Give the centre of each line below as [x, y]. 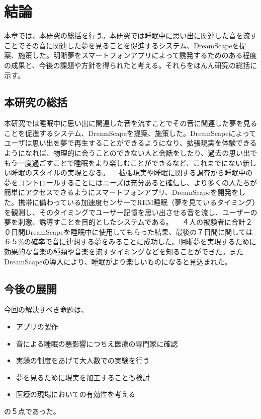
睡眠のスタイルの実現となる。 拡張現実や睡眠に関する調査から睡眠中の [132, 172]
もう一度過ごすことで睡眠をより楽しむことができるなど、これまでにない [123, 162]
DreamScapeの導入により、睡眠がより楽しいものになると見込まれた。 [118, 261]
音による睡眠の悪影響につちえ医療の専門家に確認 [97, 343]
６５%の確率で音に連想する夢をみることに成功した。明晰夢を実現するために [130, 241]
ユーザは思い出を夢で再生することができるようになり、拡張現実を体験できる [130, 143]
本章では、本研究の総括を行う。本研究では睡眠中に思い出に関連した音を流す [131, 36]
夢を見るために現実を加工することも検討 [83, 377]
